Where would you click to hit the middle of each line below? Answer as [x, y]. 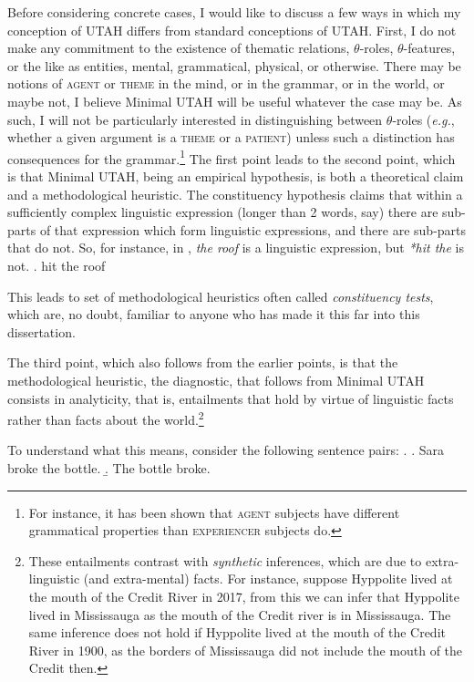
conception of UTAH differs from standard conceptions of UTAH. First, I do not [232, 30]
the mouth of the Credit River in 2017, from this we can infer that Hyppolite [244, 596]
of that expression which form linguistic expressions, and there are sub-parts [253, 229]
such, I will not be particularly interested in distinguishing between [195, 119]
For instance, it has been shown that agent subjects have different [214, 512]
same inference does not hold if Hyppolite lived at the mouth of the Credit [237, 632]
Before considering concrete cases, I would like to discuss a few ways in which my [234, 12]
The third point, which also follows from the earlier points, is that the [203, 362]
